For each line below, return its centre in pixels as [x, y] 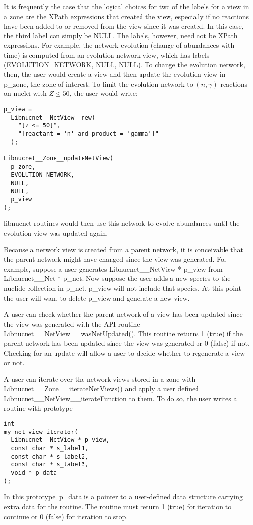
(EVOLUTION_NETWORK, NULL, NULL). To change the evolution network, [125, 64]
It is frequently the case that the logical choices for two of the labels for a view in [126, 6]
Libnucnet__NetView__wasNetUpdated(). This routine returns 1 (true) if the [123, 333]
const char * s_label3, [50, 465]
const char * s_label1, [50, 448]
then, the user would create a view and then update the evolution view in [115, 74]
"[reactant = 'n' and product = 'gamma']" [88, 134]
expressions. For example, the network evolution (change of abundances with [119, 45]
